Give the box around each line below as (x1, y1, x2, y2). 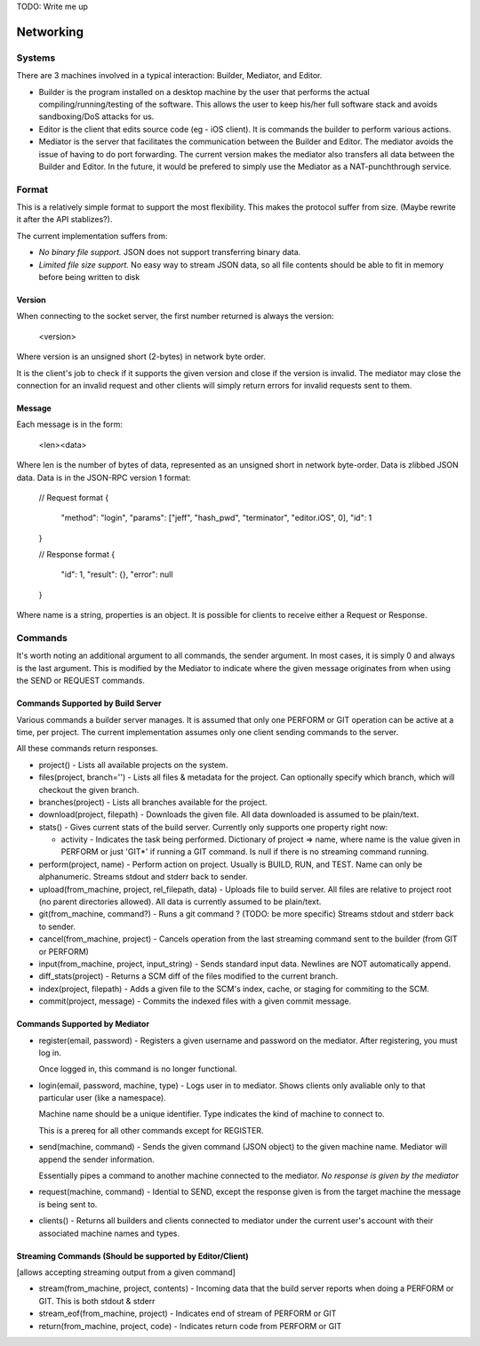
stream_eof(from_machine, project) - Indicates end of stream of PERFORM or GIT (38, 1308, 337, 1319)
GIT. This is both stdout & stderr (38, 1295, 156, 1306)
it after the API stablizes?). (16, 214, 113, 225)
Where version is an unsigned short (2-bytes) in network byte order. (16, 351, 267, 362)
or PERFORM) (38, 946, 89, 957)
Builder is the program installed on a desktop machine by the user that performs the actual (38, 86, 371, 97)
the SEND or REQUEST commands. (16, 676, 146, 686)
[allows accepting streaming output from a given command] (16, 1267, 236, 1278)
